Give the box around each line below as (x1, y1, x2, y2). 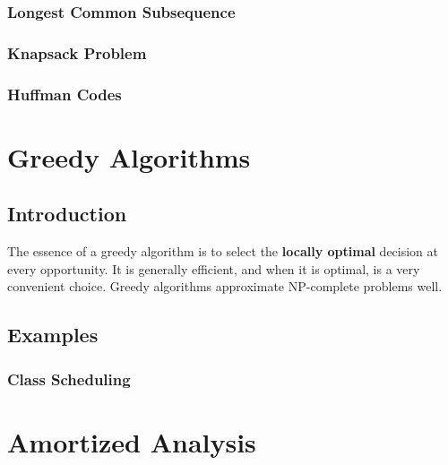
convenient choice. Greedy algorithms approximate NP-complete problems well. (7, 277, 443, 296)
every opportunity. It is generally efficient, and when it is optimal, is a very (7, 259, 420, 278)
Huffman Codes (7, 82, 122, 105)
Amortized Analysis (7, 423, 256, 460)
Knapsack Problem (7, 41, 147, 64)
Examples (7, 321, 99, 349)
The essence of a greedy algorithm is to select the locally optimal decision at (7, 242, 439, 261)
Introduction (7, 200, 127, 228)
